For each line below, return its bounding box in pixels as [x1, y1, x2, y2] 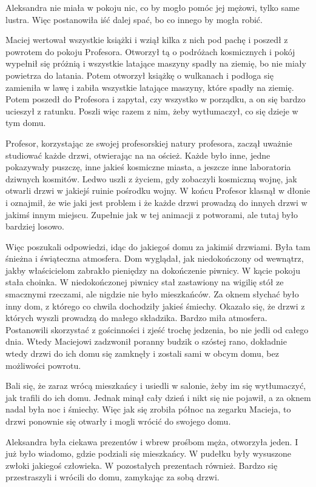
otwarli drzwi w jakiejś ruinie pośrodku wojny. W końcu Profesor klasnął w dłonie [5, 184, 311, 197]
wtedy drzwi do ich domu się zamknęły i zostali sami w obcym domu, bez [5, 347, 279, 360]
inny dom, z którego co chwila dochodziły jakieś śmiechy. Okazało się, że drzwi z [5, 299, 305, 312]
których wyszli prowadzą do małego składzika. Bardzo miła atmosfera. [5, 311, 267, 324]
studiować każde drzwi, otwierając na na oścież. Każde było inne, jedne [5, 148, 271, 161]
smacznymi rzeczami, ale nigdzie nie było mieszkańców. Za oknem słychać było [5, 288, 299, 300]
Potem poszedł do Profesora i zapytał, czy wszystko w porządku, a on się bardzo [5, 93, 306, 105]
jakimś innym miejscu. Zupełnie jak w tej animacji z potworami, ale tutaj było [5, 208, 298, 220]
